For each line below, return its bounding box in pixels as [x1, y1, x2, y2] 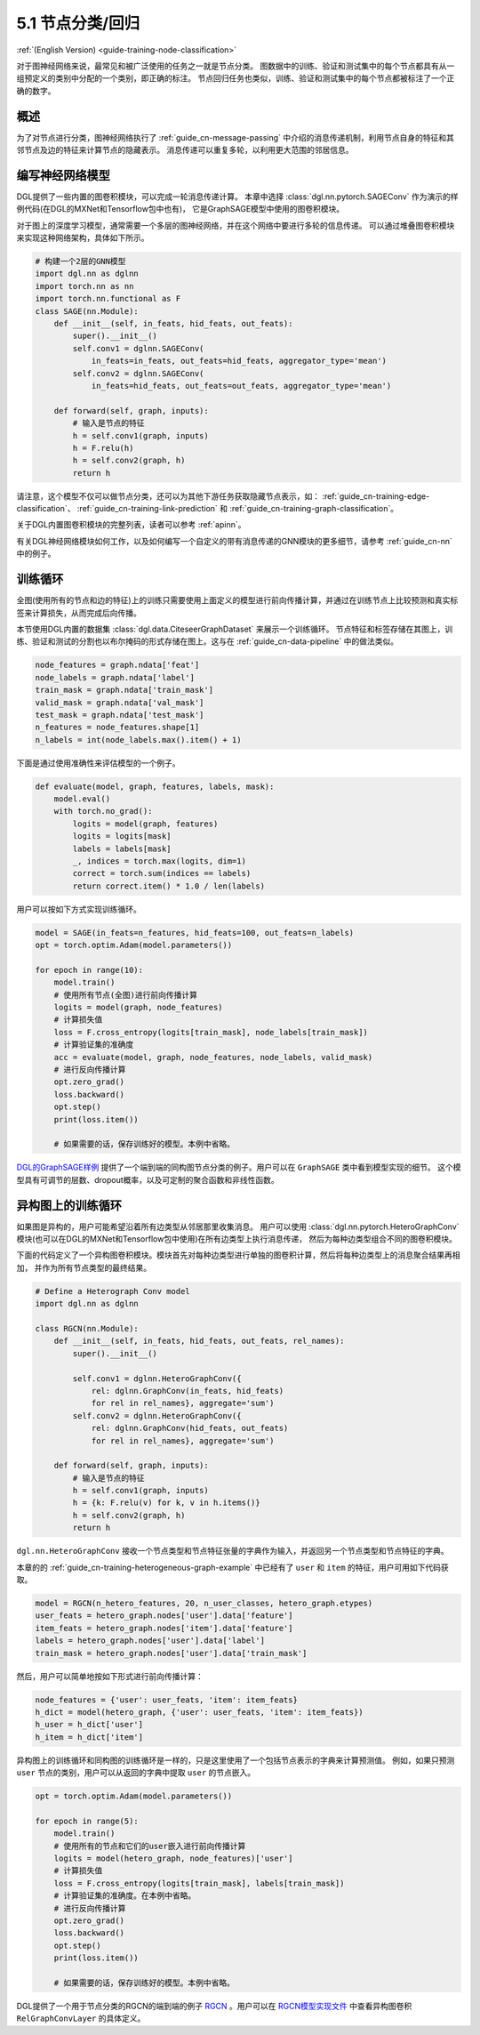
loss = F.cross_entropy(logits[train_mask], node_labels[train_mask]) [53, 1027, 369, 1037]
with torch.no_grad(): [53, 806, 153, 816]
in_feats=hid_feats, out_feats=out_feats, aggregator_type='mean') [91, 381, 392, 390]
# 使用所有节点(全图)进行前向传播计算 [53, 990, 198, 1000]
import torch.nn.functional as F [35, 294, 181, 304]
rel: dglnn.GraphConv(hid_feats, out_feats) [91, 1423, 289, 1434]
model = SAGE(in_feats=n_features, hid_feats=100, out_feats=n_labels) [35, 928, 355, 937]
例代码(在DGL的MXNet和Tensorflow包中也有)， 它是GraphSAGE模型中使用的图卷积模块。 [16, 204, 345, 214]
